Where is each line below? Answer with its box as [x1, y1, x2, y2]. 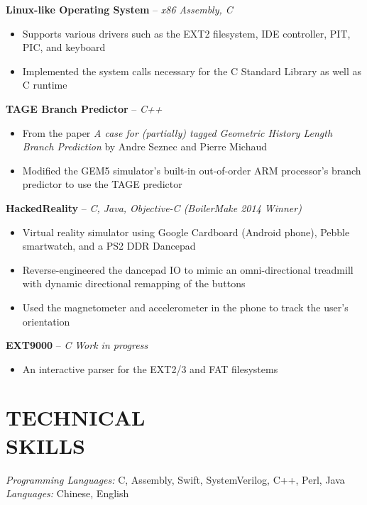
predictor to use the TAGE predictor [22, 177, 182, 192]
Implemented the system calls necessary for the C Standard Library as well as [22, 63, 362, 78]
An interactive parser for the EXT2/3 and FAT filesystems [22, 361, 278, 376]
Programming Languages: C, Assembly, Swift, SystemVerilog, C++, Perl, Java [6, 472, 345, 487]
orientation [22, 313, 70, 328]
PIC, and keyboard [22, 40, 106, 55]
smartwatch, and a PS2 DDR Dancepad [22, 238, 196, 253]
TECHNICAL [6, 403, 146, 432]
